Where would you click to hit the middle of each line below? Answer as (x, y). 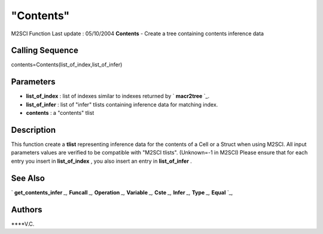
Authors (27, 209)
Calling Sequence (45, 51)
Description (33, 130)
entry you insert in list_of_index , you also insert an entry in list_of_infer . (102, 161)
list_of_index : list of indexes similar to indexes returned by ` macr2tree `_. (118, 96)
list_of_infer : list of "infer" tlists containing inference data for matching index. (122, 104)
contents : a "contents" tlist (60, 113)
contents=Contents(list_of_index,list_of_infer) (67, 65)
